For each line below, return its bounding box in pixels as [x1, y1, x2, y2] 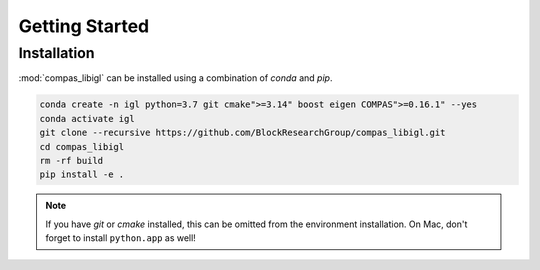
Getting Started [18, 15, 150, 37]
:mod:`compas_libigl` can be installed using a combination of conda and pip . [18, 72, 333, 84]
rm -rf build [39, 155, 104, 166]
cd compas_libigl [39, 141, 125, 152]
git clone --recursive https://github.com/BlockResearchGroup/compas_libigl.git [39, 127, 446, 139]
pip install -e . [39, 169, 125, 180]
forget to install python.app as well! [45, 232, 197, 244]
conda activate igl [39, 113, 135, 124]
